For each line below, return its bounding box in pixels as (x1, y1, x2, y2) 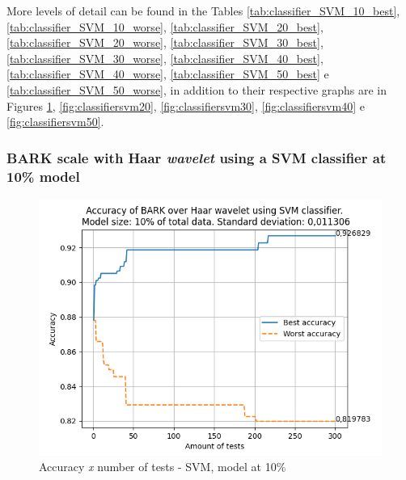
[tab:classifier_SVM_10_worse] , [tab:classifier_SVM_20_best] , (6, 18, 324, 35)
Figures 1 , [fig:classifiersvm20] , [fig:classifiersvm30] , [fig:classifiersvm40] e (6, 97, 365, 114)
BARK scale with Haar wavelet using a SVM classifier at (6, 147, 387, 167)
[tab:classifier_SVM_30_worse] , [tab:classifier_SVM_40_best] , (6, 49, 324, 66)
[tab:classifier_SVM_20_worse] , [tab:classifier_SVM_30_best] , (6, 34, 324, 51)
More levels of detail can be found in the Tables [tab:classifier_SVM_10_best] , (6, 2, 400, 19)
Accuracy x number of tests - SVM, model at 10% (39, 458, 286, 475)
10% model (6, 166, 80, 186)
